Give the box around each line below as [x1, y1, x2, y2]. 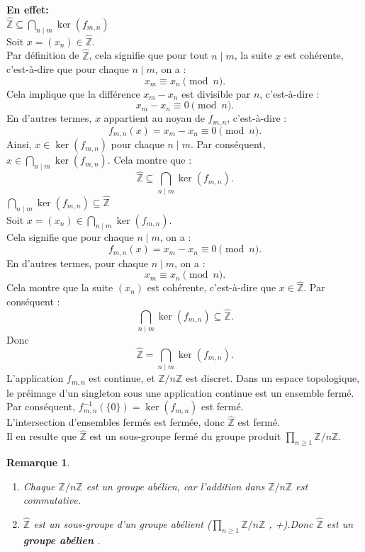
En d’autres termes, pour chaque [6, 255, 148, 270]
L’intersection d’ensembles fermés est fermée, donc [6, 415, 225, 429]
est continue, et [89, 371, 155, 385]
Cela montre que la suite [6, 280, 113, 295]
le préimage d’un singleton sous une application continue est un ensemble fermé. [6, 385, 354, 400]
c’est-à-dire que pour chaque [6, 62, 129, 77]
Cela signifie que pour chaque [6, 230, 134, 244]
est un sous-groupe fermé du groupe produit [89, 429, 281, 444]
